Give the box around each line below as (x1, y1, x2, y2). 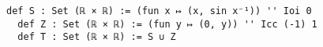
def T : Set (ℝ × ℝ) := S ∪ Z (17, 31, 176, 43)
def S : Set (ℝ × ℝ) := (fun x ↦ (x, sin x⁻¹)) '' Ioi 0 (6, 5, 312, 16)
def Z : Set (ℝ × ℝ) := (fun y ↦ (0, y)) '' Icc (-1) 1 (17, 18, 317, 30)
